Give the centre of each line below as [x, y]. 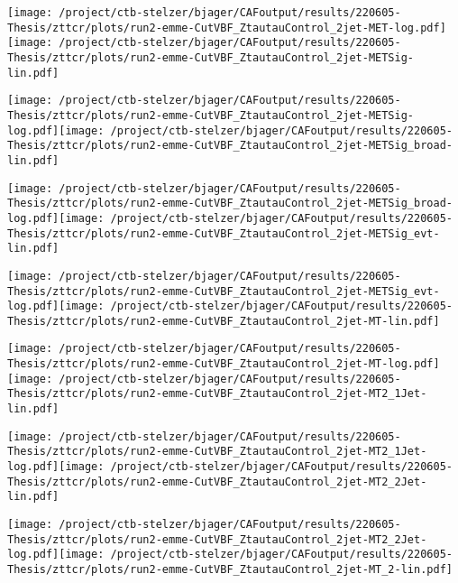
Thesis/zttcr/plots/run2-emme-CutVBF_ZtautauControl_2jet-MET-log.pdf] [227, 28]
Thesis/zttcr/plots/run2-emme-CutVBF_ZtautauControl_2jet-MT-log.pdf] [224, 364]
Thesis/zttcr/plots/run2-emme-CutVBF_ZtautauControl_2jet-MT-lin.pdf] [224, 321]
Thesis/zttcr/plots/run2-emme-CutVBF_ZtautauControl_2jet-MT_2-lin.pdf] [230, 569]
